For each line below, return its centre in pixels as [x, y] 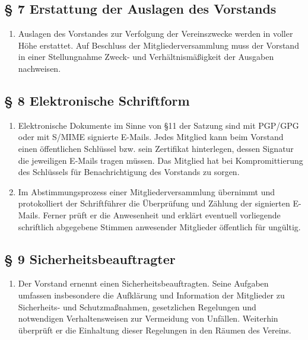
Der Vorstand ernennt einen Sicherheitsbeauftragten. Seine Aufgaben [143, 283]
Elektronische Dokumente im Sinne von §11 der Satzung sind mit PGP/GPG [158, 125]
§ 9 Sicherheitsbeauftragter [90, 258]
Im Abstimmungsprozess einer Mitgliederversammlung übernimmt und [147, 191]
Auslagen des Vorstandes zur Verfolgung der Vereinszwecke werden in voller [155, 34]
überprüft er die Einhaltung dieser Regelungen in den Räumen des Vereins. [155, 330]
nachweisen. [39, 68]
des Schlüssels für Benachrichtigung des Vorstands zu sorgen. [129, 172]
